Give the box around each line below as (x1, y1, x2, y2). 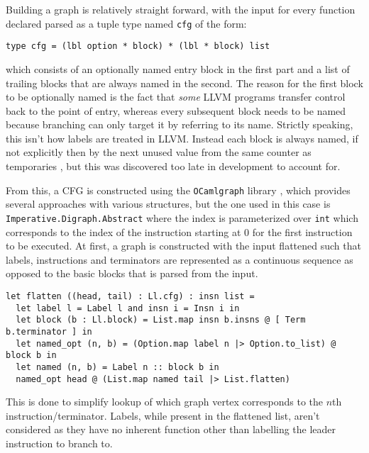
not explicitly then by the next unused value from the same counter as (6, 145, 312, 160)
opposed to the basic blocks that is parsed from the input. (6, 266, 258, 281)
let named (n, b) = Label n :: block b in (16, 362, 219, 372)
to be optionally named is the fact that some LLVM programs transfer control (6, 89, 346, 104)
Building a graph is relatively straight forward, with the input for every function (6, 2, 356, 16)
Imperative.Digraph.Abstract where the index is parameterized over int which (6, 210, 358, 225)
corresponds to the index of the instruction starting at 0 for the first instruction (6, 224, 353, 239)
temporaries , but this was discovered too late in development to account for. (6, 159, 341, 174)
